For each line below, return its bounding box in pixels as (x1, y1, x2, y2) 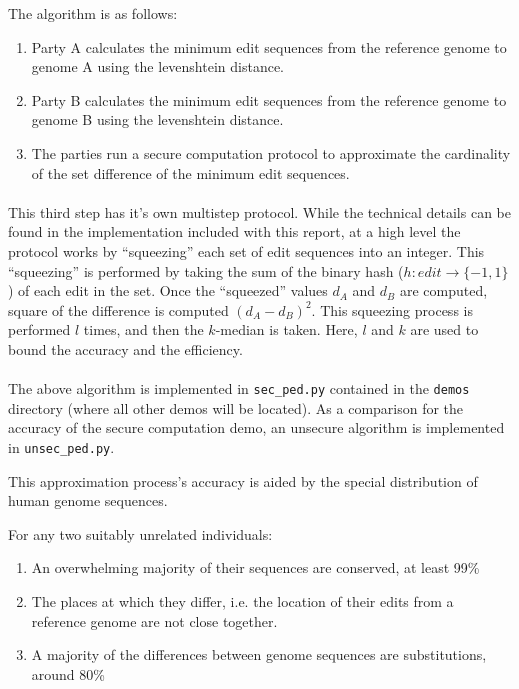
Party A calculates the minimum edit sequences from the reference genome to (31, 36, 507, 57)
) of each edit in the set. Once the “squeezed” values (8, 280, 328, 301)
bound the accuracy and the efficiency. (8, 338, 243, 359)
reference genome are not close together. (31, 610, 278, 631)
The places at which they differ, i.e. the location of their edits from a (31, 590, 454, 611)
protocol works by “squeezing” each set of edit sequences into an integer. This (8, 240, 485, 261)
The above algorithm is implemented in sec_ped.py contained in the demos (8, 378, 470, 399)
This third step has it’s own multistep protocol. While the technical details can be (8, 201, 511, 222)
